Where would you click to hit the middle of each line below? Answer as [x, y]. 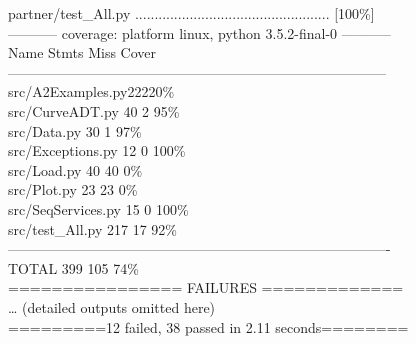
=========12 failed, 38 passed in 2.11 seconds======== [208, 326]
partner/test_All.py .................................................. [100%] [191, 13]
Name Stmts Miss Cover [82, 52]
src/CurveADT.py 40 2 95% [94, 110]
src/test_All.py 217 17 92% [92, 228]
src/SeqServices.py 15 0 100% [98, 208]
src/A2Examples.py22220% [91, 91]
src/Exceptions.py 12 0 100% [97, 150]
